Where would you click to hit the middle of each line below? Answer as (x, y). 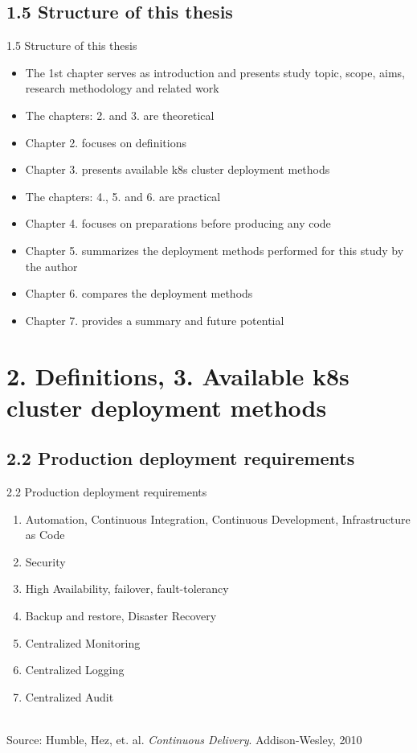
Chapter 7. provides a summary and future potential (155, 320)
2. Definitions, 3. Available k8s (178, 375)
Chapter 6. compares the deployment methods (139, 293)
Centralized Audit (69, 696)
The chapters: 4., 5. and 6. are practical (123, 196)
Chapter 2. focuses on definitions (106, 142)
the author (51, 266)
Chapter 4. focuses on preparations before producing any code (178, 223)
